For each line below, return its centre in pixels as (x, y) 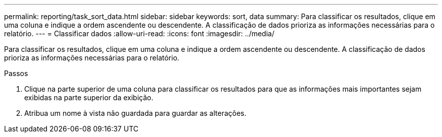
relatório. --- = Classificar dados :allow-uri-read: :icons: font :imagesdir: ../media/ (139, 33)
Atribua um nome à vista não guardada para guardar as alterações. (135, 113)
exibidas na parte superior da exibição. (89, 97)
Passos (16, 73)
